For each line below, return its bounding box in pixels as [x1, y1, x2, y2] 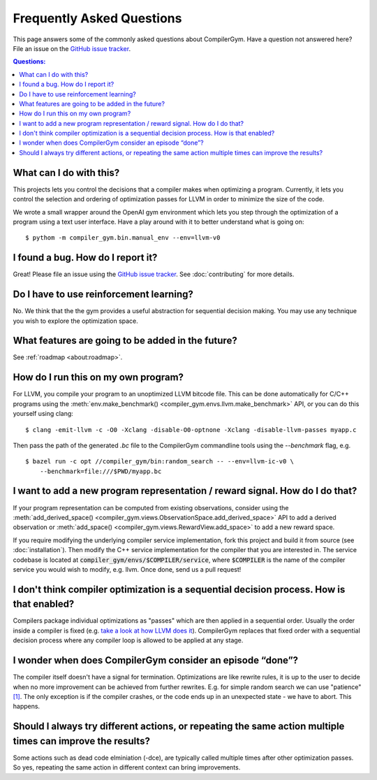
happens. [13, 702, 40, 711]
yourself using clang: [13, 410, 73, 418]
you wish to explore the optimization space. [13, 317, 139, 325]
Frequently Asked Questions [13, 10, 182, 26]
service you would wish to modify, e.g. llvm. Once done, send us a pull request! [13, 565, 242, 573]
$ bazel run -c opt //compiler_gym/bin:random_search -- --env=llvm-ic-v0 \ [25, 458, 295, 465]
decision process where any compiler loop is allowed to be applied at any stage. [13, 636, 244, 644]
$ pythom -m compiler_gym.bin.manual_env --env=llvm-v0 [25, 234, 221, 242]
